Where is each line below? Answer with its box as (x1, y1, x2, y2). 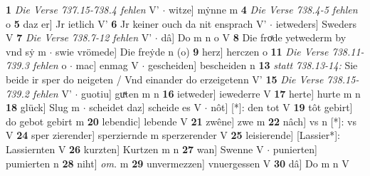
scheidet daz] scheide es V (89, 100, 201, 115)
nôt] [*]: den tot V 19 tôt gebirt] (211, 100, 353, 115)
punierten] (273, 141, 317, 156)
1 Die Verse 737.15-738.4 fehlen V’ (6, 2, 159, 16)
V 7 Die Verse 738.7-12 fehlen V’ (6, 30, 152, 45)
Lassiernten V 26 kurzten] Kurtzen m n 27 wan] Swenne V (6, 141, 264, 156)
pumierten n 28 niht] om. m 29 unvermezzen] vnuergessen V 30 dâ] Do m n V (6, 155, 349, 170)
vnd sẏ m (6, 43, 46, 58)
